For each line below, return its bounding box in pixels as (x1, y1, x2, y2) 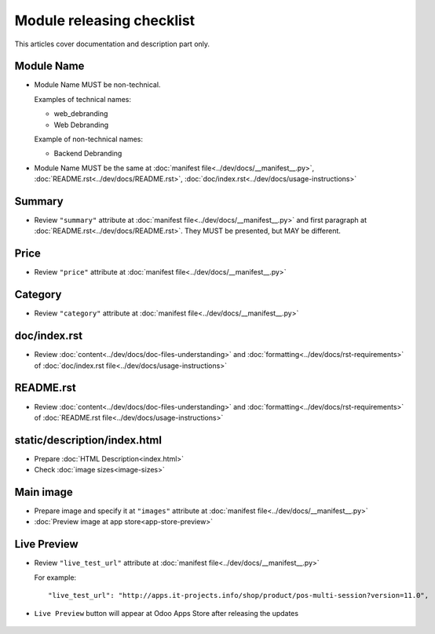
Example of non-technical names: (34, 134, 143, 144)
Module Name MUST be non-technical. (34, 80, 161, 89)
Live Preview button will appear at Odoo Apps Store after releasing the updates (34, 608, 298, 618)
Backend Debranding (53, 149, 122, 158)
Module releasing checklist (14, 12, 196, 29)
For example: (34, 573, 77, 582)
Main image (14, 486, 74, 498)
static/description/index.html (14, 433, 163, 446)
